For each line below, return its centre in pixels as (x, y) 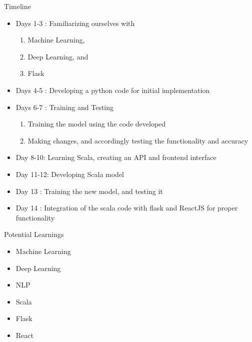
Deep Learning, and (58, 56)
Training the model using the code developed (97, 124)
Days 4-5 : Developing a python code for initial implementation (113, 90)
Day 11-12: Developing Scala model (70, 174)
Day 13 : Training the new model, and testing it (89, 191)
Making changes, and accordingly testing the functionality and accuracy (138, 140)
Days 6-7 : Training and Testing (65, 107)
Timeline (17, 6)
